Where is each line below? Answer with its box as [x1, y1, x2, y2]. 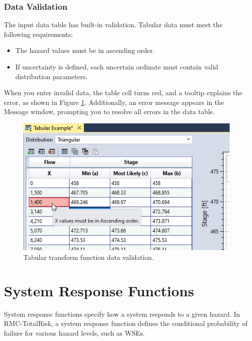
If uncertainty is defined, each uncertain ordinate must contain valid [15, 62, 218, 71]
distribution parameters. [15, 71, 88, 81]
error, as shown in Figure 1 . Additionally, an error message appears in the [4, 97, 224, 107]
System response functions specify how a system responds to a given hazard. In [4, 308, 240, 319]
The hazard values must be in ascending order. [15, 45, 155, 55]
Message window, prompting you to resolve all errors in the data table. [4, 106, 215, 117]
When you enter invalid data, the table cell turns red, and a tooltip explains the [4, 87, 243, 98]
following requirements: [4, 29, 73, 39]
